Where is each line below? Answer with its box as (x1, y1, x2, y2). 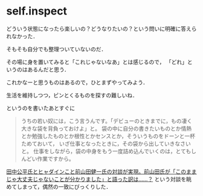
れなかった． (6, 32, 38, 40)
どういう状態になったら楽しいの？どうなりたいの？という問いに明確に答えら (6, 25, 197, 32)
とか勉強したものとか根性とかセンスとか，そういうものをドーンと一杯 (21, 132, 195, 140)
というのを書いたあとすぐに (6, 104, 76, 111)
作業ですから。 (37, 155, 74, 162)
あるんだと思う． (27, 65, 69, 73)
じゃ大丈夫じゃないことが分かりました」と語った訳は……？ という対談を (6, 175, 187, 183)
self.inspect (6, 4, 68, 18)
